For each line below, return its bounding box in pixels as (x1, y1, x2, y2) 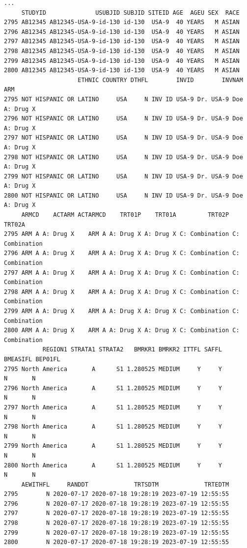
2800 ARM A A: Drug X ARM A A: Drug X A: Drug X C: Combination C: (4, 327, 240, 334)
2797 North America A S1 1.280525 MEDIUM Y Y (4, 404, 222, 411)
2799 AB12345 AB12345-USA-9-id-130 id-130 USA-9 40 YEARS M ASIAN (4, 57, 240, 64)
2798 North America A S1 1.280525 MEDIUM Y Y (4, 423, 222, 431)
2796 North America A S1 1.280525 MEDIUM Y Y (4, 384, 222, 392)
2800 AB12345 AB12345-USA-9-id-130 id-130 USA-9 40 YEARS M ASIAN (4, 67, 240, 74)
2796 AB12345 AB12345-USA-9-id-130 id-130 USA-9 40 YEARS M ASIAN (4, 28, 240, 35)
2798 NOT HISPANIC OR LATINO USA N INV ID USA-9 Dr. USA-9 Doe (4, 153, 243, 161)
